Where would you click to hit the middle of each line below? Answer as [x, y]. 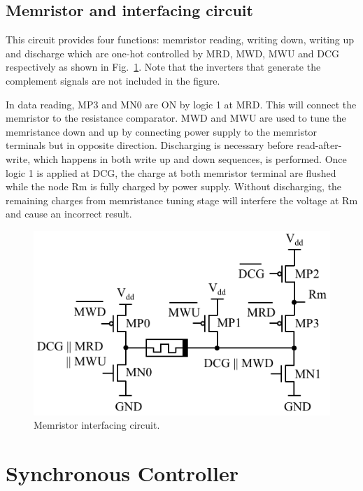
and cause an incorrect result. [69, 214]
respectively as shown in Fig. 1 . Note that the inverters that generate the [163, 67]
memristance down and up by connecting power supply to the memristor [161, 131]
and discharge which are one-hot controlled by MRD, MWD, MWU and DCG [173, 53]
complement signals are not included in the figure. [113, 80]
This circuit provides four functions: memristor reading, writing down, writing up [180, 40]
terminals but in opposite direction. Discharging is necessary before [150, 145]
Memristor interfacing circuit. [97, 425]
